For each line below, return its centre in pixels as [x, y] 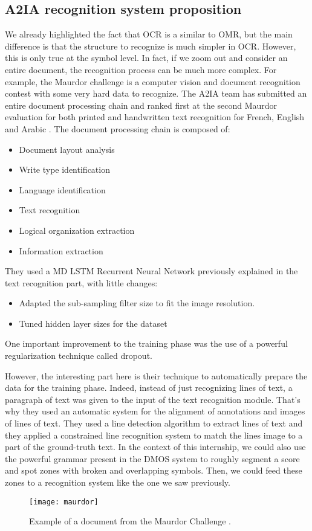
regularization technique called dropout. [79, 356]
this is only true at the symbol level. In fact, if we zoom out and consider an [146, 58]
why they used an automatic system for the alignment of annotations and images [155, 411]
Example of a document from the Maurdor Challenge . [130, 521]
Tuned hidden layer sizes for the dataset [93, 323]
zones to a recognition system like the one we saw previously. [118, 482]
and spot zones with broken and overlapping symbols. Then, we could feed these [154, 470]
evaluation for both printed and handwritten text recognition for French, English [155, 117]
